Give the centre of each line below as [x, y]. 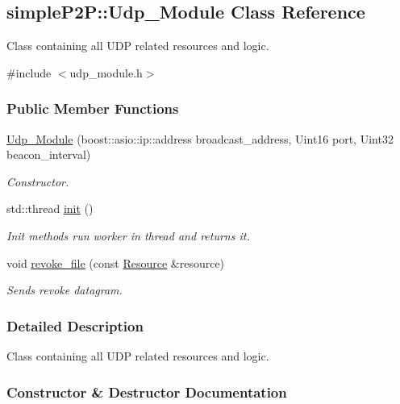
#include [29, 72]
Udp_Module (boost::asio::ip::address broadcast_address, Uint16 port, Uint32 [200, 138]
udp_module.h [106, 72]
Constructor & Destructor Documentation [147, 392]
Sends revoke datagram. [65, 290]
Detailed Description [75, 325]
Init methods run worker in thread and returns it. [128, 235]
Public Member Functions [93, 108]
